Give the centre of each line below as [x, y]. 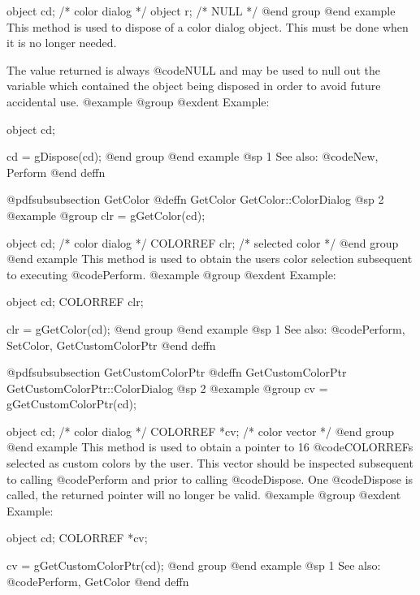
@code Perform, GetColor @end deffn [98, 581]
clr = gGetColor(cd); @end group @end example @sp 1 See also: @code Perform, [206, 328]
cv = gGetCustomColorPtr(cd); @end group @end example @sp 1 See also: [194, 565]
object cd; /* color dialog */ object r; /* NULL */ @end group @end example [201, 11]
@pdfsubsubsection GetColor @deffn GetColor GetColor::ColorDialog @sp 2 [195, 199]
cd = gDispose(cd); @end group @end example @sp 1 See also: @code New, [193, 156]
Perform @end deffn [56, 172]
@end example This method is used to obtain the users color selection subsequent [210, 259]
